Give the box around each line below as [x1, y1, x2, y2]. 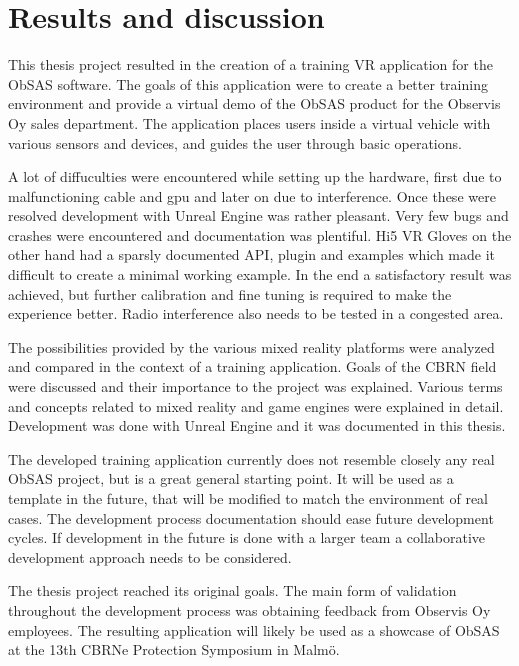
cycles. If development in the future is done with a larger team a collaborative [8, 527, 486, 548]
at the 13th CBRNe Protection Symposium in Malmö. [8, 639, 340, 660]
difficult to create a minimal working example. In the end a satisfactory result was [8, 264, 512, 285]
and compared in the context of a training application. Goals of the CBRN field [8, 356, 497, 377]
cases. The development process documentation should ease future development [8, 507, 494, 528]
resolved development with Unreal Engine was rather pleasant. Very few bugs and [8, 205, 509, 226]
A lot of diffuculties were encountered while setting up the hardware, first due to [8, 166, 502, 187]
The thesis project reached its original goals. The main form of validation [8, 580, 457, 601]
